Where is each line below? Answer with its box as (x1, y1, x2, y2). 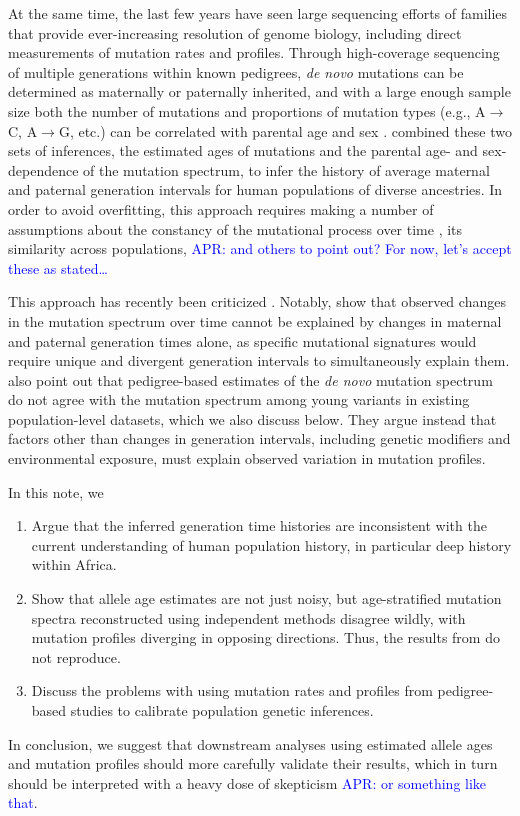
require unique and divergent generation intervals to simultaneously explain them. (8, 350, 510, 371)
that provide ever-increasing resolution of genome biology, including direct (8, 22, 462, 43)
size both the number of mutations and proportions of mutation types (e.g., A (8, 100, 486, 121)
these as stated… (8, 257, 108, 278)
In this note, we (8, 481, 104, 502)
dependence (8, 159, 79, 180)
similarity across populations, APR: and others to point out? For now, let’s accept (8, 238, 512, 259)
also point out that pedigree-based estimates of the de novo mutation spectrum (8, 369, 493, 390)
